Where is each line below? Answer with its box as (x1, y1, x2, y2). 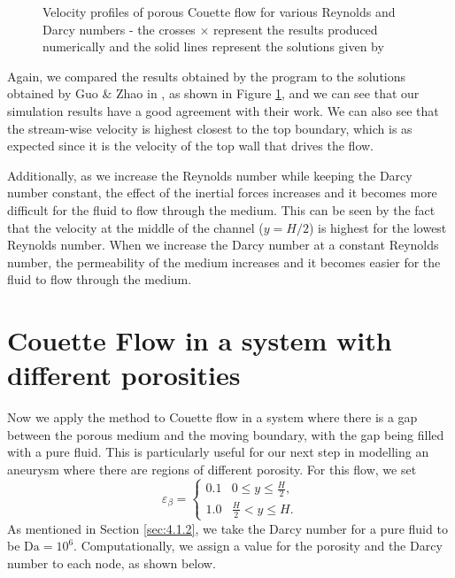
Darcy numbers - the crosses (42, 19, 196, 38)
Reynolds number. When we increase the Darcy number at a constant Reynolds (7, 235, 439, 254)
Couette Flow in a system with (7, 322, 392, 358)
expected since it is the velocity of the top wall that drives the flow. (7, 136, 374, 155)
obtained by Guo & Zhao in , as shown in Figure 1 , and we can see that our (7, 84, 420, 103)
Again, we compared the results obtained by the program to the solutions (7, 66, 406, 85)
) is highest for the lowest (308, 218, 447, 236)
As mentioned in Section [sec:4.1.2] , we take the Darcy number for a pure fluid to (7, 519, 448, 537)
